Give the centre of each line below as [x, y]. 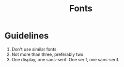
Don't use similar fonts [34, 49]
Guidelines [27, 36]
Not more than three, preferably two [47, 54]
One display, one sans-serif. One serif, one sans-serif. [65, 59]
